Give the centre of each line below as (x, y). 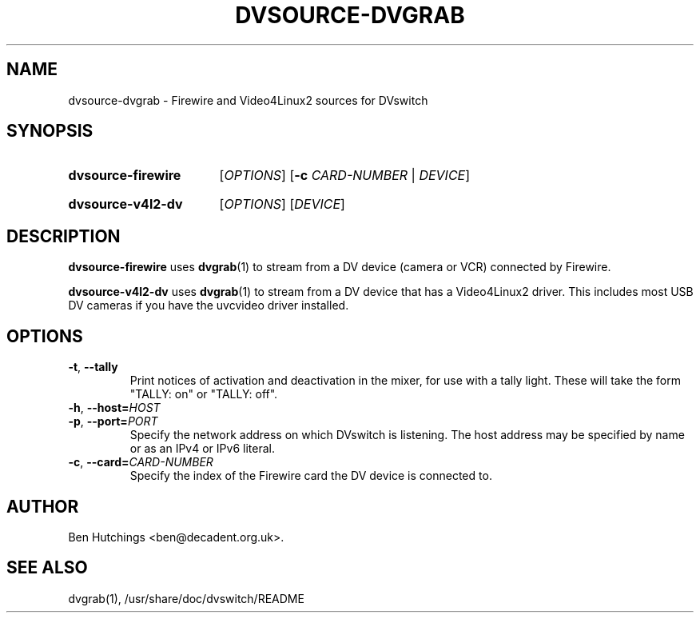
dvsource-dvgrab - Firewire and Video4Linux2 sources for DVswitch (248, 100)
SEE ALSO (47, 568)
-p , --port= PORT (113, 421)
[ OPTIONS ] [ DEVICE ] (282, 204)
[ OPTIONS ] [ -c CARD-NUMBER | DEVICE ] (345, 176)
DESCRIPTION (64, 236)
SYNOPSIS (50, 131)
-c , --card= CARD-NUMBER (141, 462)
